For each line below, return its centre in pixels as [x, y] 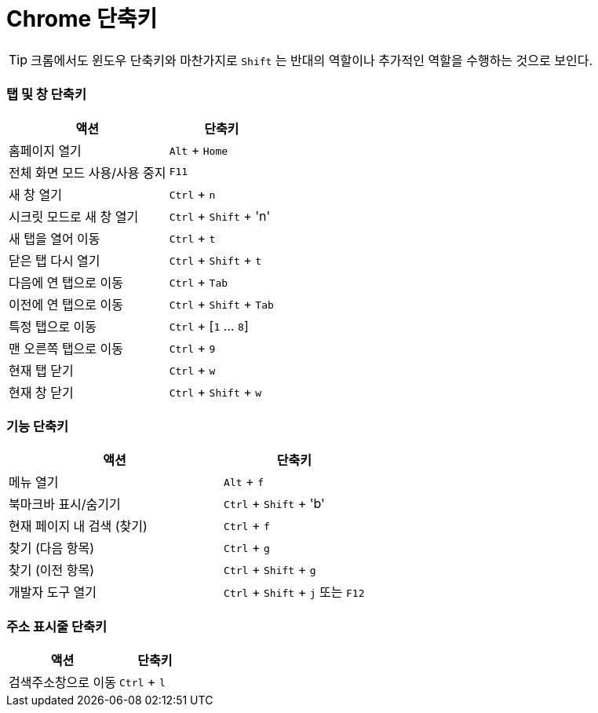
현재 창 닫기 [41, 392]
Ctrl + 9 [192, 347]
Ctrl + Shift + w [215, 391]
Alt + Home [199, 150]
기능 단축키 [38, 426]
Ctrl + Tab [199, 282]
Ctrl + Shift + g [270, 570]
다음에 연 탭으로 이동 [66, 282]
